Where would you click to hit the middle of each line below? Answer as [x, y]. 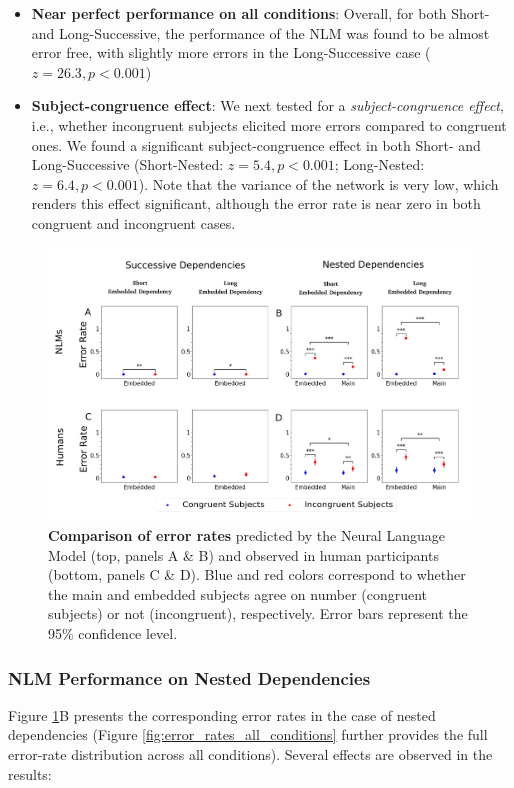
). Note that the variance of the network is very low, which [318, 183]
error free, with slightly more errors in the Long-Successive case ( [231, 52]
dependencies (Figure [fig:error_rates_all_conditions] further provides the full [248, 734]
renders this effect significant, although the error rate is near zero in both [256, 203]
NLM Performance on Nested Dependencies [189, 677]
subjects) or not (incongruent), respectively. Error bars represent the [258, 613]
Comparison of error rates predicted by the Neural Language [246, 535]
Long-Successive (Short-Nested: [127, 164]
